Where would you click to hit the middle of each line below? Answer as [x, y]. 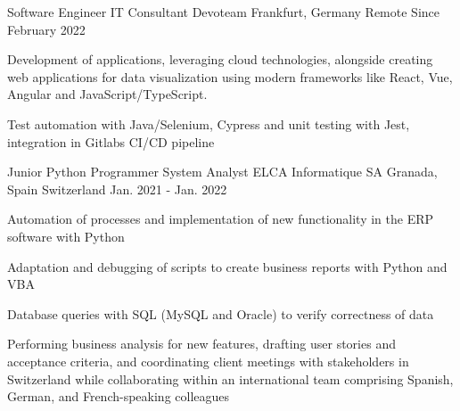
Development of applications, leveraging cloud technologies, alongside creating [220, 59]
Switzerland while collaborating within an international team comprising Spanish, [230, 378]
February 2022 [46, 29]
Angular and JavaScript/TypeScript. [107, 94]
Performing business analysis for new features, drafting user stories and [201, 344]
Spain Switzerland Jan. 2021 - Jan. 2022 [117, 189]
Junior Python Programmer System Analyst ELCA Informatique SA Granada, [222, 172]
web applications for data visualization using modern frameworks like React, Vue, [230, 76]
